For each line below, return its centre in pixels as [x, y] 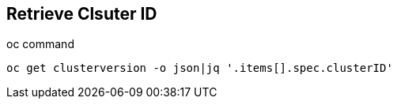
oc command [40, 44]
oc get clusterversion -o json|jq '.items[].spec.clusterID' [200, 68]
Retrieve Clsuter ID [82, 14]
